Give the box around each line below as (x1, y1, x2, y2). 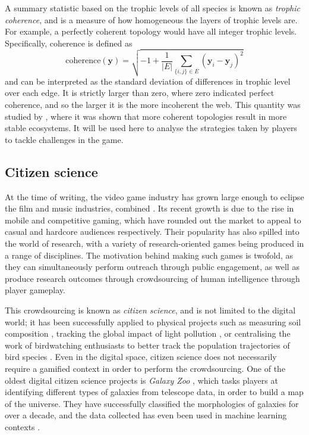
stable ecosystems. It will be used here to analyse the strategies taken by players (5, 122, 297, 134)
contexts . (5, 420, 40, 433)
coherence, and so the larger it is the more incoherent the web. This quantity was (5, 98, 301, 111)
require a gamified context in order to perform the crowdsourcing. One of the (5, 362, 286, 374)
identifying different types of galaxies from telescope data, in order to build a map (5, 386, 304, 398)
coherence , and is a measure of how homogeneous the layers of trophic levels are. (5, 13, 298, 26)
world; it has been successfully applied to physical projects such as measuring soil (5, 315, 301, 328)
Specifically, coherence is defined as (5, 36, 133, 49)
